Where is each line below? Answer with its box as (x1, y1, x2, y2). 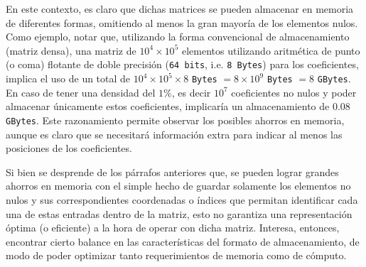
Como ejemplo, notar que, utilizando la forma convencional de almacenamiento (6, 29, 350, 44)
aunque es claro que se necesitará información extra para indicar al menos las (6, 126, 343, 141)
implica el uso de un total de (6, 71, 131, 86)
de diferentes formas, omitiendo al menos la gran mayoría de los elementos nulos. (6, 15, 358, 30)
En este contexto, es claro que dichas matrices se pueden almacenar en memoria (6, 1, 354, 16)
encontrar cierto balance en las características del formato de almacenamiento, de (6, 234, 360, 249)
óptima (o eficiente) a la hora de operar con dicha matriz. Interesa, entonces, (6, 220, 340, 235)
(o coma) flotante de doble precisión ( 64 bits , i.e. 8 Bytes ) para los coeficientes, (6, 57, 359, 72)
